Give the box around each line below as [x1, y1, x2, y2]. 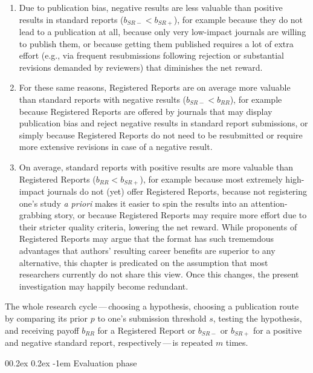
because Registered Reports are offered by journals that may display [19, 105, 273, 117]
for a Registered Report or [97, 323, 196, 336]
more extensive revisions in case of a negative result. [19, 140, 213, 153]
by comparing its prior [5, 311, 88, 324]
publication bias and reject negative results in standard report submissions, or [19, 117, 308, 129]
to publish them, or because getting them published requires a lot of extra [19, 37, 294, 50]
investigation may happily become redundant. [19, 279, 189, 292]
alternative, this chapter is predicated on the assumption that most [19, 256, 268, 268]
